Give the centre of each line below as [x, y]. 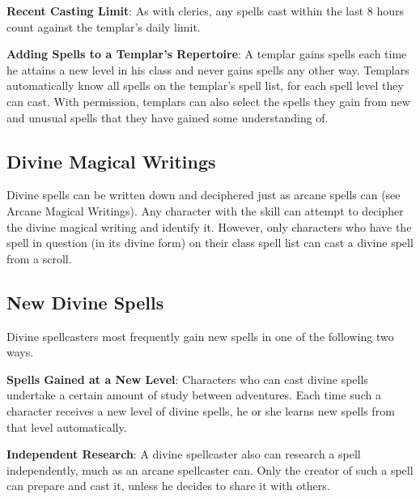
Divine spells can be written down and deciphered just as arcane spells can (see [204, 195]
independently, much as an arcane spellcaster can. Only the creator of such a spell [210, 469]
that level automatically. [67, 426]
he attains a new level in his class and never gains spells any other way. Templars [208, 69]
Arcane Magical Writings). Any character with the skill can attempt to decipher [205, 210]
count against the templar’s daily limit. [104, 26]
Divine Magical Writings [111, 161]
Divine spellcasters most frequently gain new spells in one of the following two [200, 336]
